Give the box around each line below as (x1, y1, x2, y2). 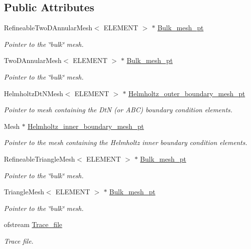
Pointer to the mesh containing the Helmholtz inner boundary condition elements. (4, 137, 248, 147)
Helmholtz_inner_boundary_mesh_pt (27, 121, 144, 131)
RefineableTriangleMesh (4, 153, 75, 164)
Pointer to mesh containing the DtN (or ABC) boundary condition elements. (4, 104, 232, 115)
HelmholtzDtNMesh (4, 88, 63, 98)
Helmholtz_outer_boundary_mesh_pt (128, 88, 245, 98)
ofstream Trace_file (4, 219, 62, 229)
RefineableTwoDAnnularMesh (4, 22, 93, 33)
